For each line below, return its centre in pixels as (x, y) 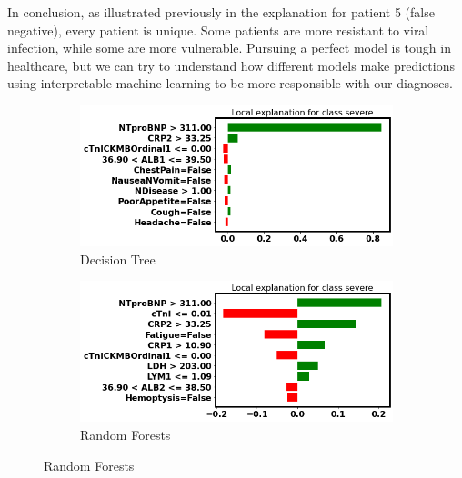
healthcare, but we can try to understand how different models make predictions (231, 65)
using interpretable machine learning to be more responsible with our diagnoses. (230, 83)
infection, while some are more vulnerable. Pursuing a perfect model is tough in (229, 48)
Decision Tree (118, 259)
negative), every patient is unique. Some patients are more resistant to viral (218, 30)
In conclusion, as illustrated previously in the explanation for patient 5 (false (221, 12)
